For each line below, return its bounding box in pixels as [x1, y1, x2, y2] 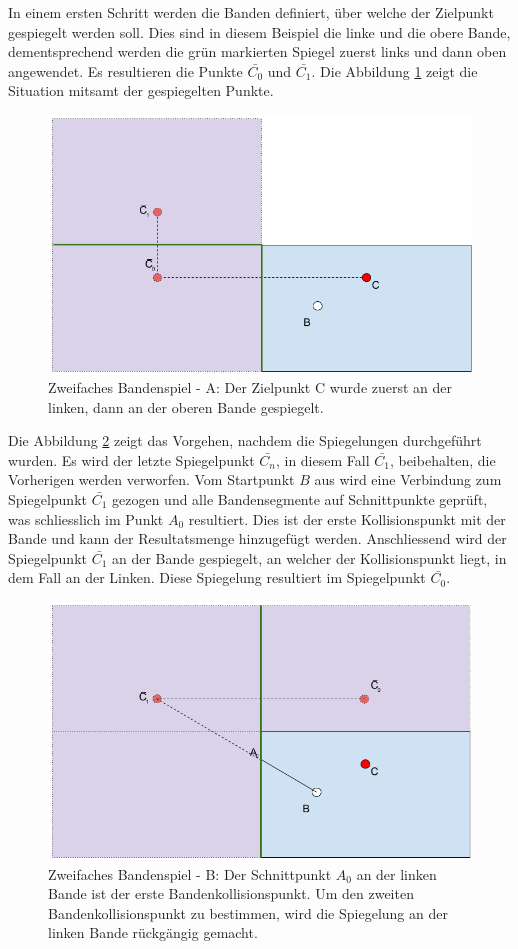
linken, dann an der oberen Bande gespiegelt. [48, 396, 324, 417]
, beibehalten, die [389, 449, 496, 470]
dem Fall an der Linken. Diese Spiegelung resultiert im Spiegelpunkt [8, 567, 426, 588]
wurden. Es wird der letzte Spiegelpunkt [8, 449, 255, 470]
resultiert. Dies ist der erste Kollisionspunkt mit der [188, 508, 506, 529]
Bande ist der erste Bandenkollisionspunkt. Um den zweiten [48, 883, 414, 904]
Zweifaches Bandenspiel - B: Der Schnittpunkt [48, 863, 332, 884]
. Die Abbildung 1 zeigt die [311, 60, 478, 81]
